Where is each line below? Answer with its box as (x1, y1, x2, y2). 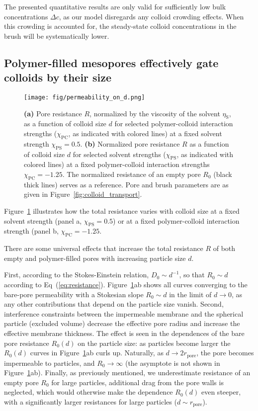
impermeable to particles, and (4, 357, 95, 368)
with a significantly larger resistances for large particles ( (4, 396, 177, 407)
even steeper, (201, 387, 241, 397)
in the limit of (169, 289, 212, 299)
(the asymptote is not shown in (125, 357, 220, 368)
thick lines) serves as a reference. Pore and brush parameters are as (24, 179, 229, 189)
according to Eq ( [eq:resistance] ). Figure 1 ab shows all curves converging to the (4, 279, 248, 289)
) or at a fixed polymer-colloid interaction (113, 215, 240, 226)
